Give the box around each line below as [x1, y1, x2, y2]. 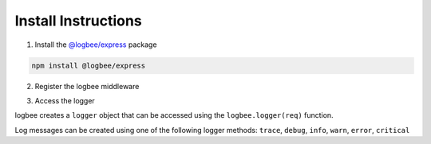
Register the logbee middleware [34, 81, 140, 91]
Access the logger [34, 95, 95, 105]
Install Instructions [14, 12, 143, 29]
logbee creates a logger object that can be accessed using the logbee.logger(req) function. [14, 111, 334, 120]
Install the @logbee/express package [34, 40, 157, 49]
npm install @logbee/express [31, 60, 146, 70]
